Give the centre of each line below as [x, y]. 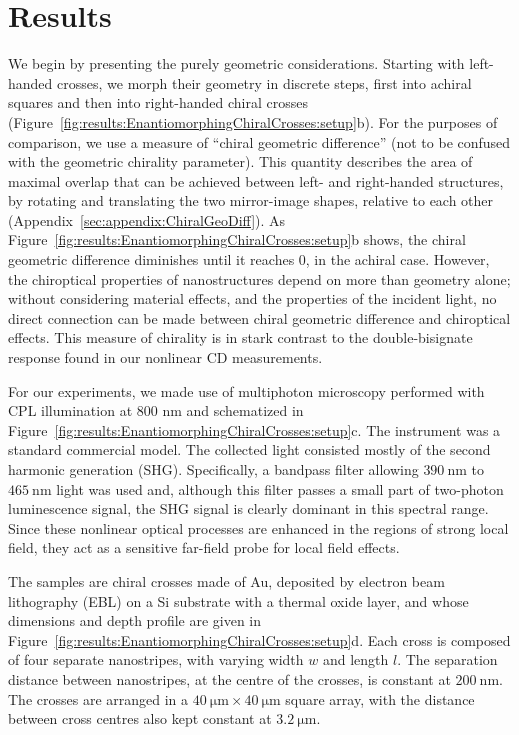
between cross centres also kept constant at [140, 718]
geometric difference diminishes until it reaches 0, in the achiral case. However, [249, 259]
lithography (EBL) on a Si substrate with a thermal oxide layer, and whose [238, 600]
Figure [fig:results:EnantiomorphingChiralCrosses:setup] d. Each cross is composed [259, 639]
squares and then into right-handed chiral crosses [158, 102]
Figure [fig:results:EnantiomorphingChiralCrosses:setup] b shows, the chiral [237, 239]
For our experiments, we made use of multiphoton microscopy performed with [246, 390]
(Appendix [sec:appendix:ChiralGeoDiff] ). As [147, 219]
